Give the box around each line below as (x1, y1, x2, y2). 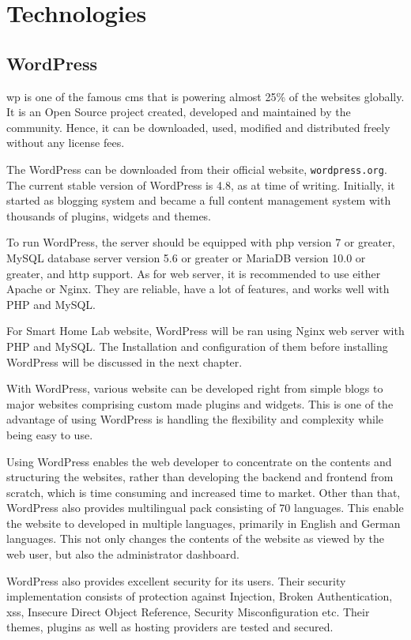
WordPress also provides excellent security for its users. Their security (6, 572, 346, 589)
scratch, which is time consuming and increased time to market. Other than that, (6, 484, 401, 500)
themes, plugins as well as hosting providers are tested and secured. (6, 619, 334, 635)
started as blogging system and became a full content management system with (6, 192, 391, 209)
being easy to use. (6, 426, 93, 442)
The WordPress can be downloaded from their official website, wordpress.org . (6, 160, 387, 177)
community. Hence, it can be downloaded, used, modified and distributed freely (6, 119, 390, 135)
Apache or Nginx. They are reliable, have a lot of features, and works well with (6, 280, 390, 297)
